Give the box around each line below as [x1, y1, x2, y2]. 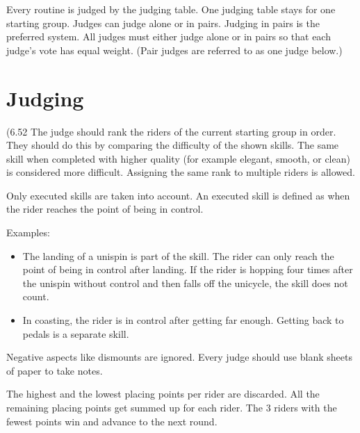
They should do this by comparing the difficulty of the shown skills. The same [6, 138, 339, 152]
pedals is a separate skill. [22, 326, 129, 341]
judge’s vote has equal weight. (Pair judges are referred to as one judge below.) [6, 42, 343, 57]
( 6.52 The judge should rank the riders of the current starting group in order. [6, 124, 336, 138]
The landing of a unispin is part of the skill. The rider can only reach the [22, 248, 334, 263]
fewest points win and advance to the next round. [6, 414, 218, 428]
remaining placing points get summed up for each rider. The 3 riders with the [6, 400, 337, 414]
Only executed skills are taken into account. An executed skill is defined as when [6, 188, 350, 202]
